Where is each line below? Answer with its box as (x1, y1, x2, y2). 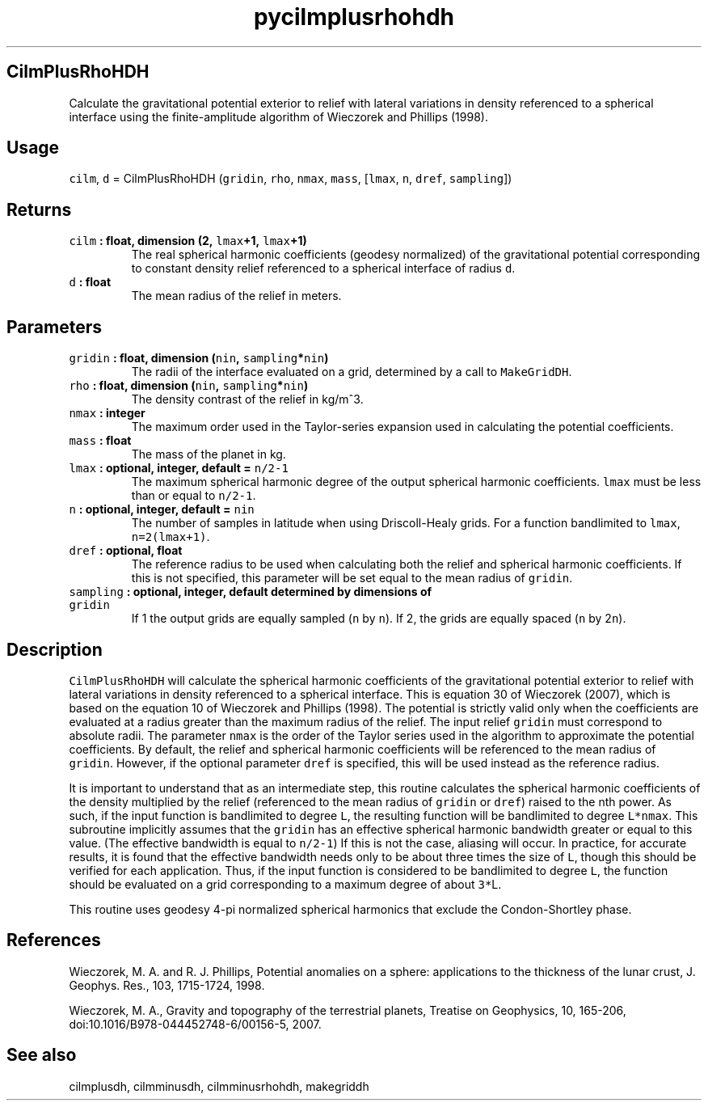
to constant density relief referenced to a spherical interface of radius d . (131, 261, 516, 276)
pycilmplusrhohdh (253, 3, 454, 31)
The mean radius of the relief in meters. (131, 289, 342, 303)
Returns (6, 199, 72, 220)
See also (6, 1045, 77, 1066)
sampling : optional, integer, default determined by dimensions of (69, 585, 432, 599)
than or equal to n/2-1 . (131, 488, 256, 503)
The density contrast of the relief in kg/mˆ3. (131, 392, 364, 407)
